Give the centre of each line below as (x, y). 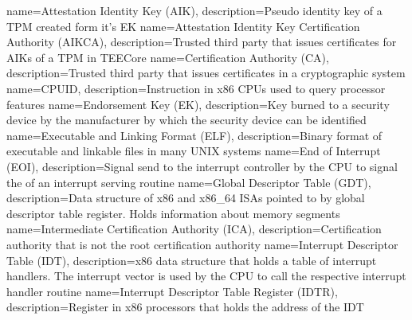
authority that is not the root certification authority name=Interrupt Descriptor (202, 244)
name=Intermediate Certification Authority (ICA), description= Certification (194, 229)
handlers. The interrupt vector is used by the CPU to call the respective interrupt (206, 276)
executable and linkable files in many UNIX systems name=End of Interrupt (194, 151)
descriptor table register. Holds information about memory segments (173, 213)
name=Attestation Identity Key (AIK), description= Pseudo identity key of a (194, 10)
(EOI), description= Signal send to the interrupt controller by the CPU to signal (202, 166)
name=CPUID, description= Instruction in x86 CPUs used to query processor (196, 88)
